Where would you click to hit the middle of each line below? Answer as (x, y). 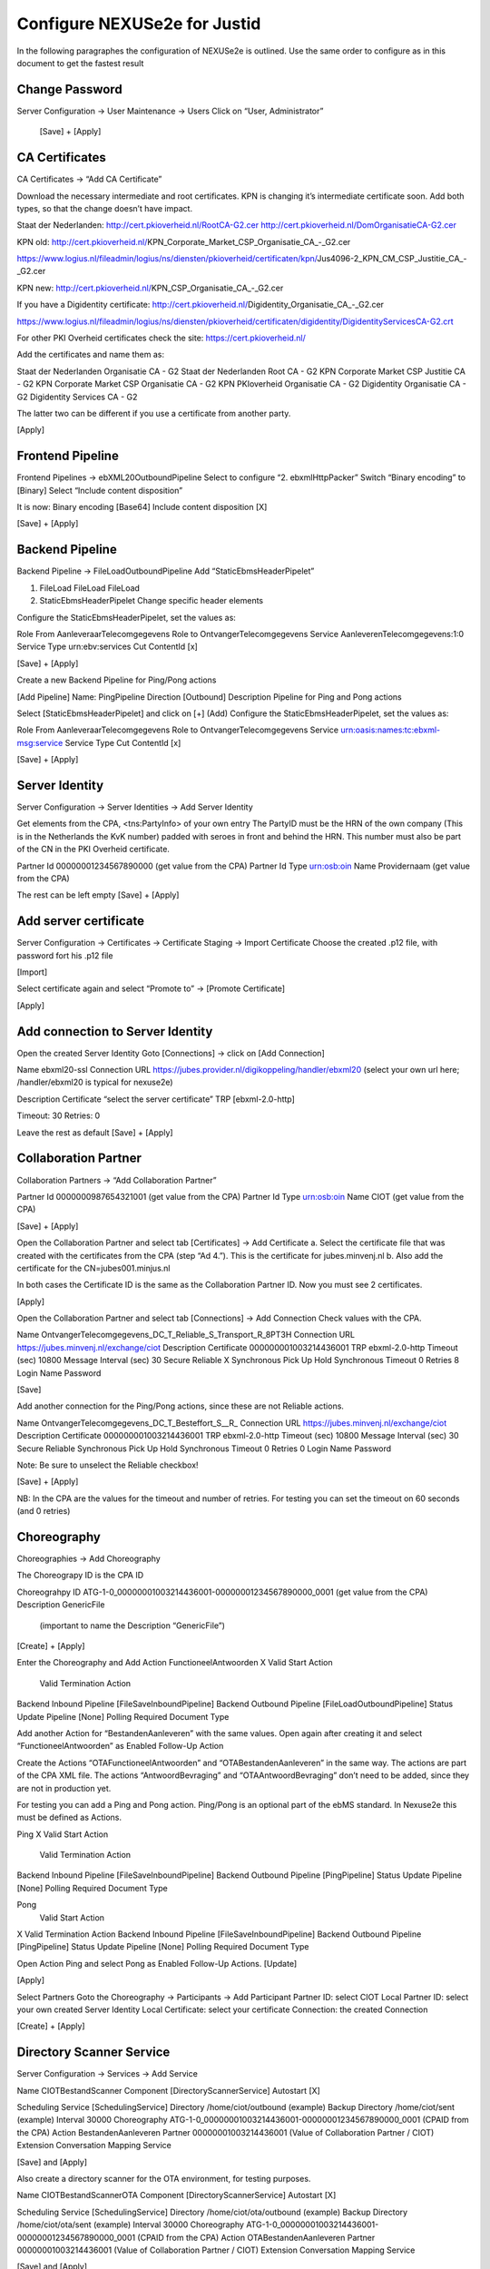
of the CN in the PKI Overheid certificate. (93, 850)
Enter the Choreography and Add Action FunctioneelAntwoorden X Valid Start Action (175, 1663)
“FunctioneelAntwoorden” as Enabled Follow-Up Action (120, 1746)
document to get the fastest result (80, 63)
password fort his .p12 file (65, 955)
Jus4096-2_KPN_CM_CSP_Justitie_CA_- (392, 259)
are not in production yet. (64, 1788)
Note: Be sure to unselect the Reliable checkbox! (108, 1465)
